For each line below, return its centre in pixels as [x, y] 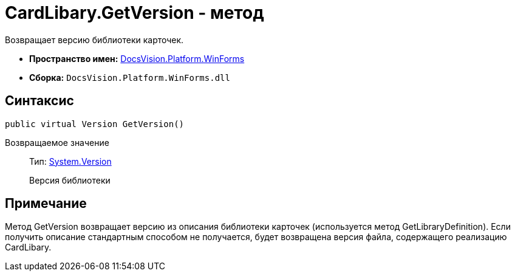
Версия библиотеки [70, 180]
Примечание [46, 204]
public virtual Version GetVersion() [95, 124]
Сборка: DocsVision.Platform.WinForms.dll [130, 77]
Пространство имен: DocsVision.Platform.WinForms [137, 58]
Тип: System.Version [70, 161]
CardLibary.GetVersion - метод [135, 13]
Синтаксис [39, 101]
